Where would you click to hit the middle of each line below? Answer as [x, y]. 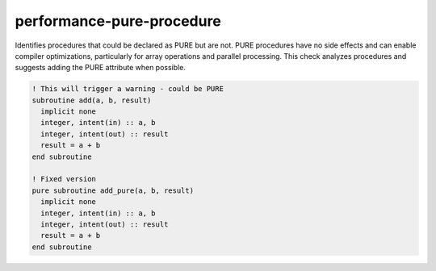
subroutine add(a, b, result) [92, 100]
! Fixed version [64, 179]
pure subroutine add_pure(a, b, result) [113, 190]
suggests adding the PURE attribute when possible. [100, 68]
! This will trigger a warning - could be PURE [128, 89]
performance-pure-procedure [118, 21]
